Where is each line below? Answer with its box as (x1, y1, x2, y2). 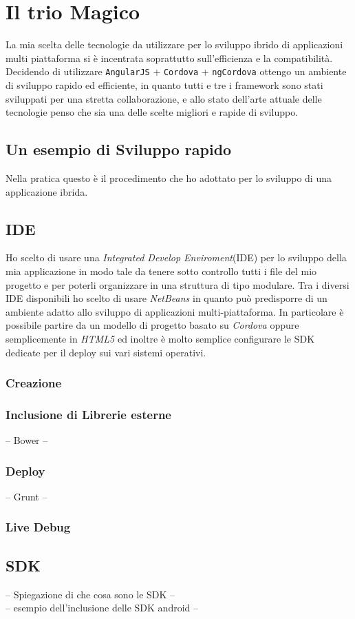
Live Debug (6, 518, 71, 536)
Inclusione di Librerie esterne (6, 405, 171, 423)
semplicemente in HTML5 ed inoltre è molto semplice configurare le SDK (6, 331, 315, 345)
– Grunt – (6, 489, 47, 503)
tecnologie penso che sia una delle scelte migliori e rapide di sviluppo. (6, 105, 299, 119)
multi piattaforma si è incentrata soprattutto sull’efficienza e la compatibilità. (6, 50, 333, 65)
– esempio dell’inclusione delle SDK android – (6, 600, 199, 615)
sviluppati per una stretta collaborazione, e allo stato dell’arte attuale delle (6, 91, 322, 105)
